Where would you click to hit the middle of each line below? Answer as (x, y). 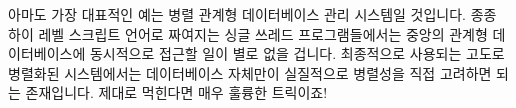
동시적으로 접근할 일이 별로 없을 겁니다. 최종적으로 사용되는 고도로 (297, 53)
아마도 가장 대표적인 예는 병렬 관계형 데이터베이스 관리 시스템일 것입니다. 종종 (252, 14)
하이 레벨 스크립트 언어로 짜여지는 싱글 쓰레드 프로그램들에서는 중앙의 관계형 (248, 33)
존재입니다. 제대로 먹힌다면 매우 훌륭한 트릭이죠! (176, 92)
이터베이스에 (47, 53)
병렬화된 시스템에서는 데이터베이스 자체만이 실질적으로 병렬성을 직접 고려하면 (250, 72)
